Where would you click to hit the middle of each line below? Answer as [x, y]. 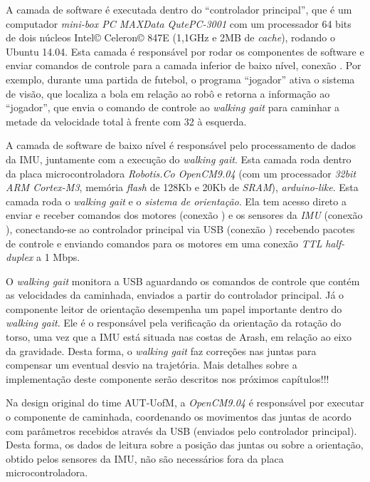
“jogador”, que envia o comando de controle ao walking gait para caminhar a [173, 107]
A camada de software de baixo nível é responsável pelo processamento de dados [181, 145]
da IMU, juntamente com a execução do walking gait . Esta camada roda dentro [179, 159]
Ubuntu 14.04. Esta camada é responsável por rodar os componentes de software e [185, 51]
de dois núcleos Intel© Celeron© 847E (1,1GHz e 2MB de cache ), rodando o [171, 37]
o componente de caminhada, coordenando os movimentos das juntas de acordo [179, 417]
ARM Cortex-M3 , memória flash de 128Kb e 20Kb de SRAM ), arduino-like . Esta [182, 187]
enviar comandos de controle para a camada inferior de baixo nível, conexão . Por [184, 65]
